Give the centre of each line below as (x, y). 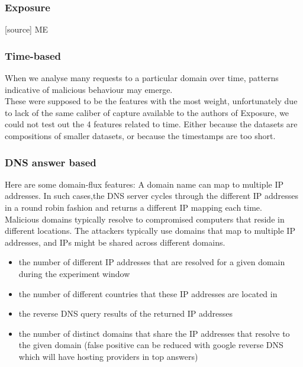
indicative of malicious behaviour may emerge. (89, 89)
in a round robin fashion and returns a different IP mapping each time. (133, 207)
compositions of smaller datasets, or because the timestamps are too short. (140, 136)
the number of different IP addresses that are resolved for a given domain (152, 262)
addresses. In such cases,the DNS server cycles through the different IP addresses (152, 196)
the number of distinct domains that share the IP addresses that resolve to (154, 333)
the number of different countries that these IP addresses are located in (148, 293)
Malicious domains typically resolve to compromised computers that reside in (145, 219)
